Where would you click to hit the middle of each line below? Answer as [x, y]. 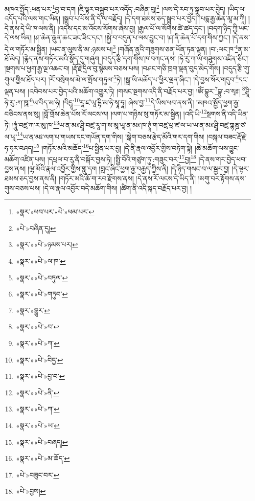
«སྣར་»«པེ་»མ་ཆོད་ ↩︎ [43, 458]
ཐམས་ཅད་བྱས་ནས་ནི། [31, 178]
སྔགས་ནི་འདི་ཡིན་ [228, 113]
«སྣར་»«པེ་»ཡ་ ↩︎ [38, 425]
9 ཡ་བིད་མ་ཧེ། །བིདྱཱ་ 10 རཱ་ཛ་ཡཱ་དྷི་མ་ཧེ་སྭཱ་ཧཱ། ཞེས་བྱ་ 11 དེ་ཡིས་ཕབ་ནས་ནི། [112, 101]
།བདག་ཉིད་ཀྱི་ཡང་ [228, 28]
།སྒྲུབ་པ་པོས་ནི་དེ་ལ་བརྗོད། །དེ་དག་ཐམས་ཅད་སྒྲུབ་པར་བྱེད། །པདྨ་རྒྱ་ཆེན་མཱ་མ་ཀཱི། [154, 18]
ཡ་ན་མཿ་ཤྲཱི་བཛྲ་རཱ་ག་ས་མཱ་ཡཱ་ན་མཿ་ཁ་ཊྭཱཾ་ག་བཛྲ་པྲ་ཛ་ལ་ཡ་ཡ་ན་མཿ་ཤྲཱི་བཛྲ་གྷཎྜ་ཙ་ [153, 125]
